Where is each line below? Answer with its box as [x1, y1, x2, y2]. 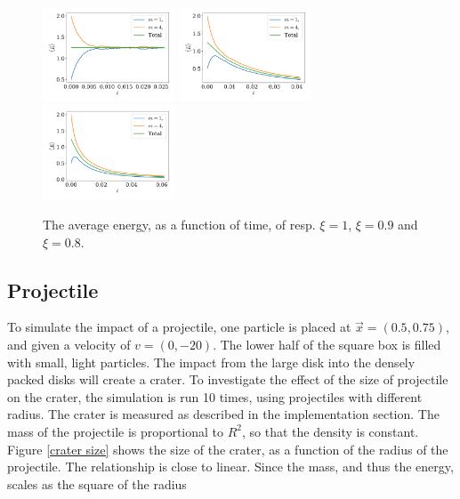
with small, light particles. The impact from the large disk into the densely [7, 352, 416, 371]
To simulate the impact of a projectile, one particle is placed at [7, 318, 351, 336]
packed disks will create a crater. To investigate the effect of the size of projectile [7, 370, 448, 389]
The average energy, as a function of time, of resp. [43, 215, 316, 234]
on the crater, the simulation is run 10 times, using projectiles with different [7, 387, 423, 406]
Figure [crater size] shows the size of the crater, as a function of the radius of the [7, 439, 448, 458]
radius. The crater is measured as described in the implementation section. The [7, 405, 440, 423]
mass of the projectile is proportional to [7, 422, 224, 440]
